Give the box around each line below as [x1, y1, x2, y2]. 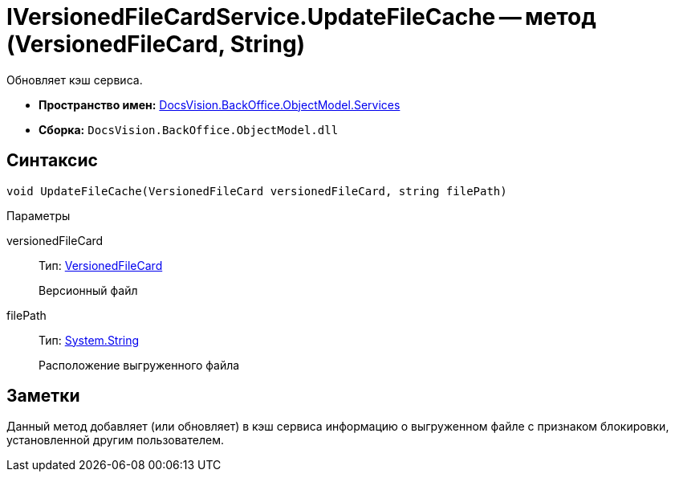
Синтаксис [6, 150, 98, 171]
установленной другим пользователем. [6, 433, 224, 447]
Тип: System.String [39, 333, 140, 347]
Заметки [6, 386, 80, 407]
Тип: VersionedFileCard [39, 258, 163, 272]
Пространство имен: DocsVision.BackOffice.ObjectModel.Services [39, 97, 401, 112]
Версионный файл [39, 283, 138, 297]
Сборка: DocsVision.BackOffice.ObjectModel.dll [39, 122, 339, 137]
